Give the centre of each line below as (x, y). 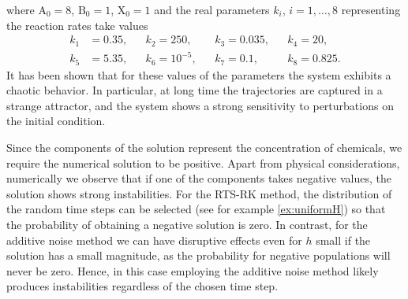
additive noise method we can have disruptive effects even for (154, 240)
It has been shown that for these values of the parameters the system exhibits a (199, 74)
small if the (343, 240)
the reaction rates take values (77, 25)
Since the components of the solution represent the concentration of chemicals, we (204, 148)
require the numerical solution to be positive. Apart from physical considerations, (203, 162)
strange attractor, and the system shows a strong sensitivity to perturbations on (200, 105)
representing (371, 9)
